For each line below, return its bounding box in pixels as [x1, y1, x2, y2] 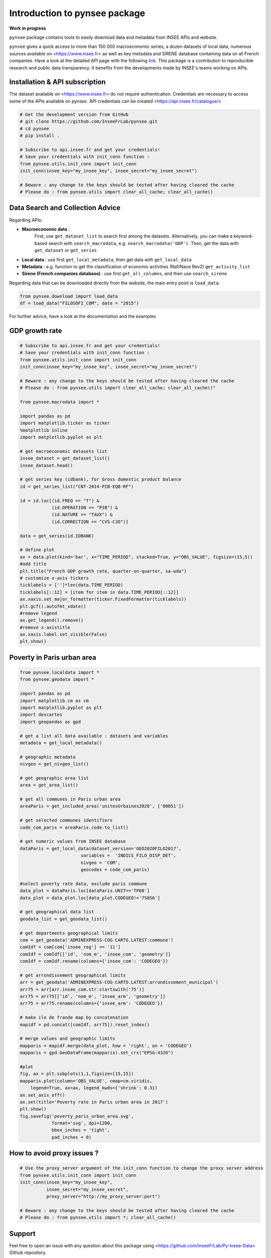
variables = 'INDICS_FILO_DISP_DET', [80, 853, 176, 858]
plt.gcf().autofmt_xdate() [20, 603, 86, 609]
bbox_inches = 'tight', [51, 1127, 110, 1133]
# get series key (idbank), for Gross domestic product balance [20, 477, 182, 483]
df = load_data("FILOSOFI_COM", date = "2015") [20, 300, 139, 306]
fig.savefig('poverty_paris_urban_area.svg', [20, 1113, 134, 1119]
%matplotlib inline [20, 427, 68, 433]
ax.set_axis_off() [20, 1092, 65, 1098]
